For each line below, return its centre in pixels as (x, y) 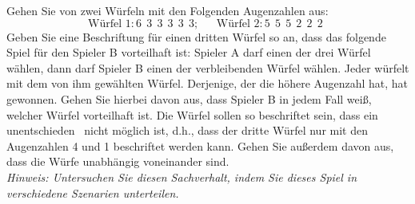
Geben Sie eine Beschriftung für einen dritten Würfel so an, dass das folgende (196, 36)
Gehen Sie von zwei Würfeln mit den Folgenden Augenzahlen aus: (168, 10)
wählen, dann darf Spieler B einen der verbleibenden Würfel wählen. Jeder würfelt (208, 67)
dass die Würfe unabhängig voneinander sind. (118, 161)
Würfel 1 (110, 24)
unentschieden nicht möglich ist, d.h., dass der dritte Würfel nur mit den (187, 130)
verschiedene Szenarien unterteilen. (93, 192)
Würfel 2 (238, 24)
